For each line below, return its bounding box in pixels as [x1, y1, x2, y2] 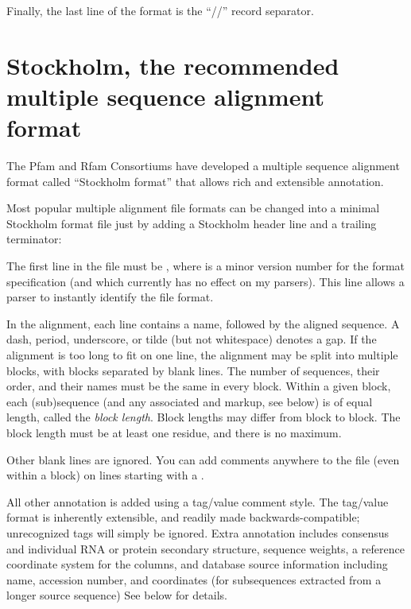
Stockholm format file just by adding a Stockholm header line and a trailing [6, 215, 377, 231]
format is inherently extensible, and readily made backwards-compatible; [6, 509, 360, 526]
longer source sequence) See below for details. [6, 587, 227, 603]
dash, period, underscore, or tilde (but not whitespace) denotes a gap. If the [6, 331, 377, 347]
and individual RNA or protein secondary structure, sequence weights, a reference [6, 540, 405, 557]
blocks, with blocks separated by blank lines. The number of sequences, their [6, 362, 380, 378]
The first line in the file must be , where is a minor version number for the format [6, 258, 405, 274]
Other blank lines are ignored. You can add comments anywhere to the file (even [6, 451, 400, 467]
